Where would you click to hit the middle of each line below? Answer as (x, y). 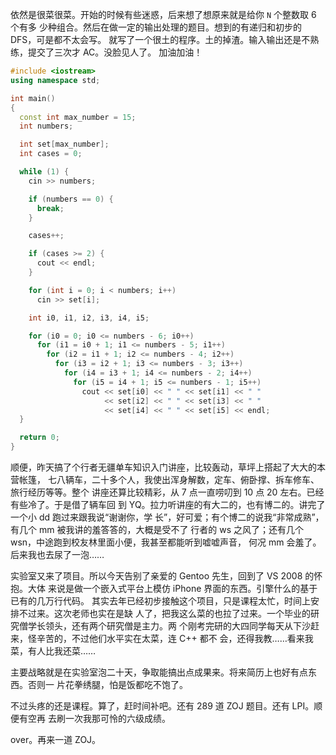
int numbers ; (46, 126)
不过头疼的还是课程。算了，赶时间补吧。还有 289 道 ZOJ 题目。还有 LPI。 (162, 706)
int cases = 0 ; (51, 154)
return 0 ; (39, 438)
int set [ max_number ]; (64, 144)
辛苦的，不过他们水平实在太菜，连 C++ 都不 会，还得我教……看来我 (175, 638)
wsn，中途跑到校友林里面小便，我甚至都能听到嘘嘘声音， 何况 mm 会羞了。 (166, 542)
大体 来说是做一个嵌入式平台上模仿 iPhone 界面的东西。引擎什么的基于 (172, 588)
